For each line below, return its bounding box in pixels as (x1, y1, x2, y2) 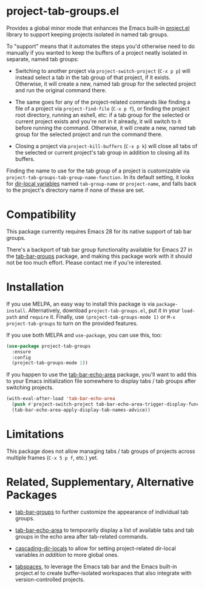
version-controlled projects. (15, 576, 85, 583)
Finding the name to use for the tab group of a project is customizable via (6, 167, 190, 174)
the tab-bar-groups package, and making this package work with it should (6, 252, 192, 259)
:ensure (12, 349, 32, 355)
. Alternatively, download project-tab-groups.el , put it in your (25, 307, 180, 314)
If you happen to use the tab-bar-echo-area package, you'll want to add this (6, 371, 197, 378)
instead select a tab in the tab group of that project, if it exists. (15, 73, 171, 81)
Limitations (6, 427, 64, 441)
